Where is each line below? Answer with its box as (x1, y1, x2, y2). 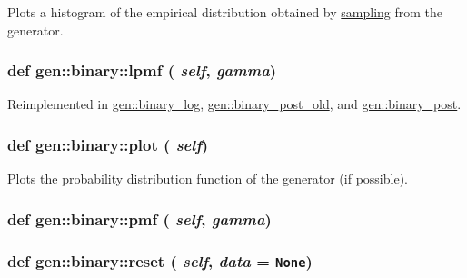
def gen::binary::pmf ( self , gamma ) (7, 207, 272, 230)
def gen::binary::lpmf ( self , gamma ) (7, 59, 277, 82)
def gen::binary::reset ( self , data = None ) (7, 249, 313, 272)
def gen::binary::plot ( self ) (7, 133, 209, 155)
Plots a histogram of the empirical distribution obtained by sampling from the (7, 3, 443, 21)
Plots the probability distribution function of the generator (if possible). (7, 169, 408, 188)
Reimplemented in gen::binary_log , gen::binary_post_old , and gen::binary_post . (7, 94, 462, 114)
